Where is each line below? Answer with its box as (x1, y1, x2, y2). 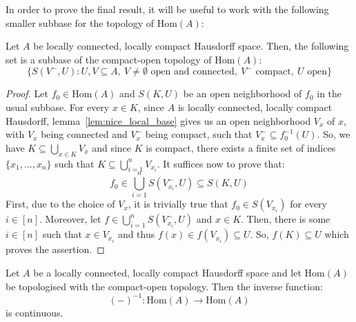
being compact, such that (145, 127, 253, 141)
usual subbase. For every (6, 99, 110, 114)
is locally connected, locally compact (177, 99, 333, 114)
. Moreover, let (39, 212, 101, 226)
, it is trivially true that (128, 197, 228, 211)
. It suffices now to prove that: (157, 156, 285, 170)
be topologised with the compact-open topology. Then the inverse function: (6, 279, 323, 293)
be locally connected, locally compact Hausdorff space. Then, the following (33, 39, 349, 53)
